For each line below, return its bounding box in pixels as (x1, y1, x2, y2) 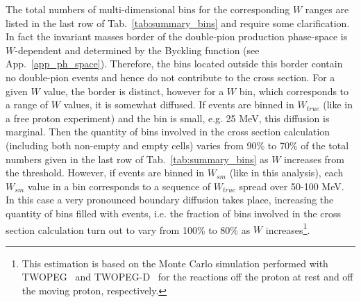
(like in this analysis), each (229, 165, 344, 180)
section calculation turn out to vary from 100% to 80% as (6, 222, 251, 237)
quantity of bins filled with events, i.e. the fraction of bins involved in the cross (6, 205, 342, 220)
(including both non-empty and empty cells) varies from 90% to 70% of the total (6, 137, 349, 152)
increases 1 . (265, 220, 310, 237)
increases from (284, 151, 345, 166)
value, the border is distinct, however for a (43, 83, 224, 98)
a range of (6, 97, 49, 112)
